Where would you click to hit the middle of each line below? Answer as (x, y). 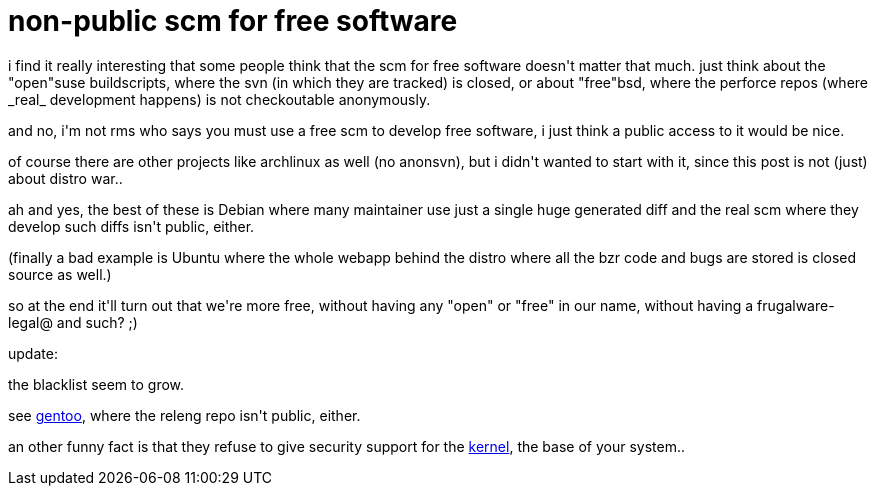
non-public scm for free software (233, 21)
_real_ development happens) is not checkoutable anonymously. (219, 99)
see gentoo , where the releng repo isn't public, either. (184, 415)
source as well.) (60, 274)
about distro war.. (65, 178)
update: (33, 353)
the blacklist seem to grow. (96, 384)
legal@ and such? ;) (73, 322)
